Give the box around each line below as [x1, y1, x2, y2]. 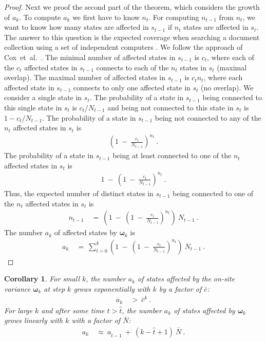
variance [4, 283, 30, 294]
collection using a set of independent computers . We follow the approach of [4, 42, 243, 52]
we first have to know [72, 11, 140, 22]
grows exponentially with [73, 283, 150, 294]
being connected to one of [173, 187, 254, 198]
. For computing [148, 11, 199, 22]
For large [4, 305, 32, 315]
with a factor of [71, 315, 121, 326]
